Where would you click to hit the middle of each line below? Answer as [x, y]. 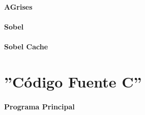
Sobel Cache [26, 46]
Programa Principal [39, 106]
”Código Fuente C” [73, 81]
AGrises [18, 6]
